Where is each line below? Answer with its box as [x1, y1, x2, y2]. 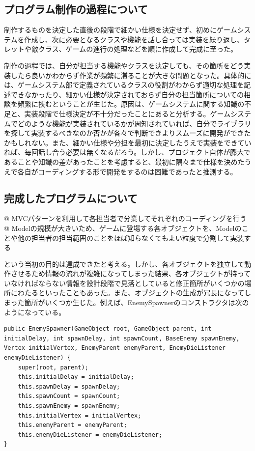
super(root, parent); [18, 364, 88, 371]
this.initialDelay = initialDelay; [18, 373, 134, 381]
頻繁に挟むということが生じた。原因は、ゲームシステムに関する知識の [17, 99, 245, 109]
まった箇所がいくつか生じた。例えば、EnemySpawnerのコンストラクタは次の [4, 297, 249, 308]
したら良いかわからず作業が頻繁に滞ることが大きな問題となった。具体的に [10, 70, 252, 80]
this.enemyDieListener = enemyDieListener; [18, 431, 163, 438]
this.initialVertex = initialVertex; [18, 412, 142, 419]
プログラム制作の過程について [4, 1, 148, 17]
